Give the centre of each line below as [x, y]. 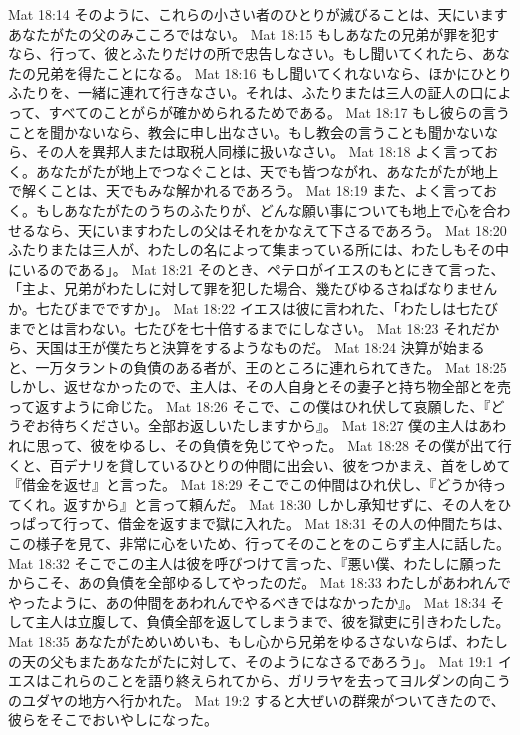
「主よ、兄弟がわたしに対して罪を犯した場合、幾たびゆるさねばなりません [253, 288]
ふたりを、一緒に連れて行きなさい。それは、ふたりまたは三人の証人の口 [246, 92]
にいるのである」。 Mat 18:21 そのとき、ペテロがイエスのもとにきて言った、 [256, 268]
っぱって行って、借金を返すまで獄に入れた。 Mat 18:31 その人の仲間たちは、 [260, 523]
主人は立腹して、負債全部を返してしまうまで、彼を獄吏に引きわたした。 [272, 621]
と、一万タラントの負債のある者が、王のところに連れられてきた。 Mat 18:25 [257, 366]
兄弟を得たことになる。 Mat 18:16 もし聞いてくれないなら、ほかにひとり [273, 72]
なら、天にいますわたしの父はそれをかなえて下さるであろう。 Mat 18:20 [271, 229]
